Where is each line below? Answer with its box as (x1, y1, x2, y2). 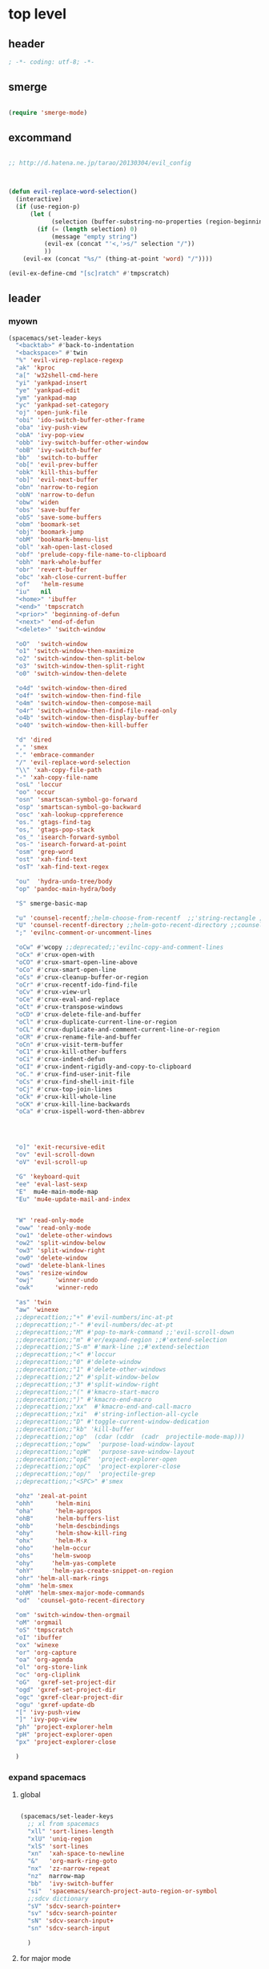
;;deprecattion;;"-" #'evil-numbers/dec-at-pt (15, 1321, 174, 1329)
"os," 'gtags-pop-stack (15, 825, 94, 834)
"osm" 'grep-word (15, 848, 74, 856)
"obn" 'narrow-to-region (15, 484, 98, 492)
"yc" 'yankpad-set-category (15, 401, 110, 410)
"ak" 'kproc (15, 364, 56, 372)
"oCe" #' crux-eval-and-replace (15, 995, 120, 1004)
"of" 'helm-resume (15, 580, 84, 589)
